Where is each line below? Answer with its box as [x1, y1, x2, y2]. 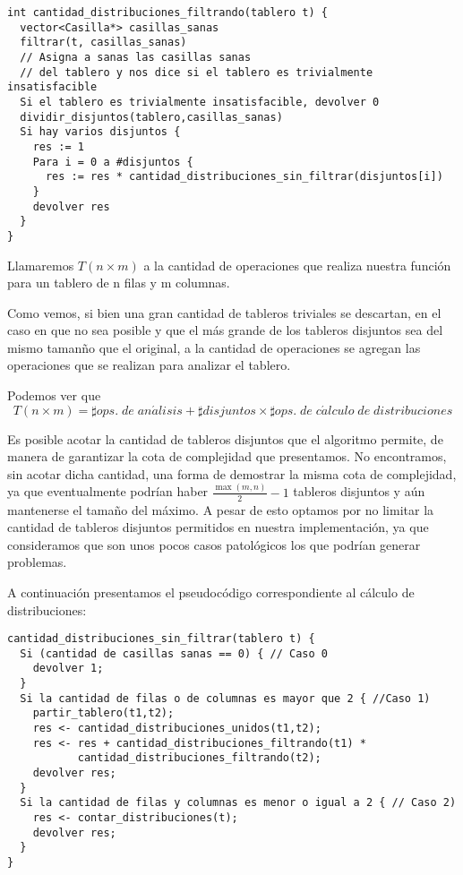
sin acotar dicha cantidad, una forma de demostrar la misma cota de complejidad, [7, 464, 457, 483]
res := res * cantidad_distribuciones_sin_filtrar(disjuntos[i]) [45, 170, 443, 184]
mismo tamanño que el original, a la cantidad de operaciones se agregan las [7, 338, 421, 356]
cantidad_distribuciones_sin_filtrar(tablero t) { [7, 632, 315, 646]
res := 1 [32, 140, 84, 153]
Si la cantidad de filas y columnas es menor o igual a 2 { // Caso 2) [20, 796, 457, 810]
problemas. [7, 553, 67, 571]
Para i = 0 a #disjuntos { [32, 155, 193, 168]
